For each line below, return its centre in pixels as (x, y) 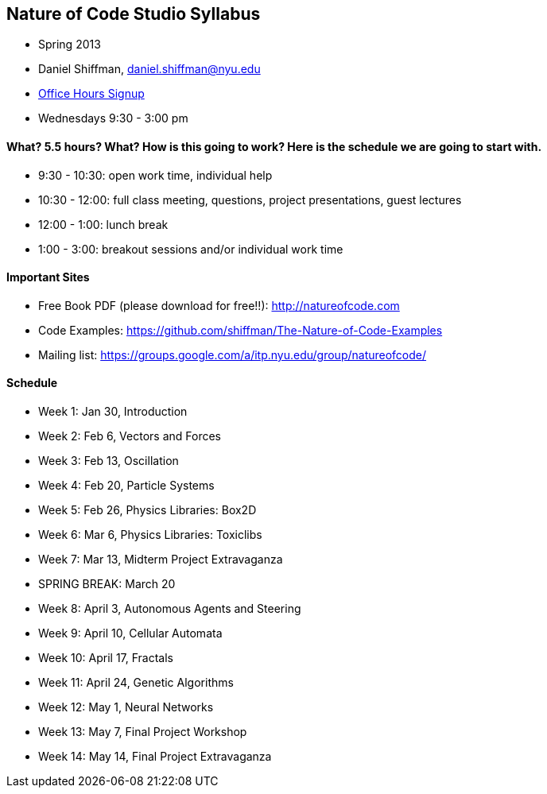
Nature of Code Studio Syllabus (134, 14)
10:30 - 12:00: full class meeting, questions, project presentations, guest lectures (250, 199)
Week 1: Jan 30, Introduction (113, 412)
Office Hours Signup (91, 94)
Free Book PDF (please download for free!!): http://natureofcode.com (219, 305)
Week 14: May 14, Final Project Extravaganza (155, 757)
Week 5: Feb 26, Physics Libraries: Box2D (147, 510)
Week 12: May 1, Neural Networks (126, 707)
